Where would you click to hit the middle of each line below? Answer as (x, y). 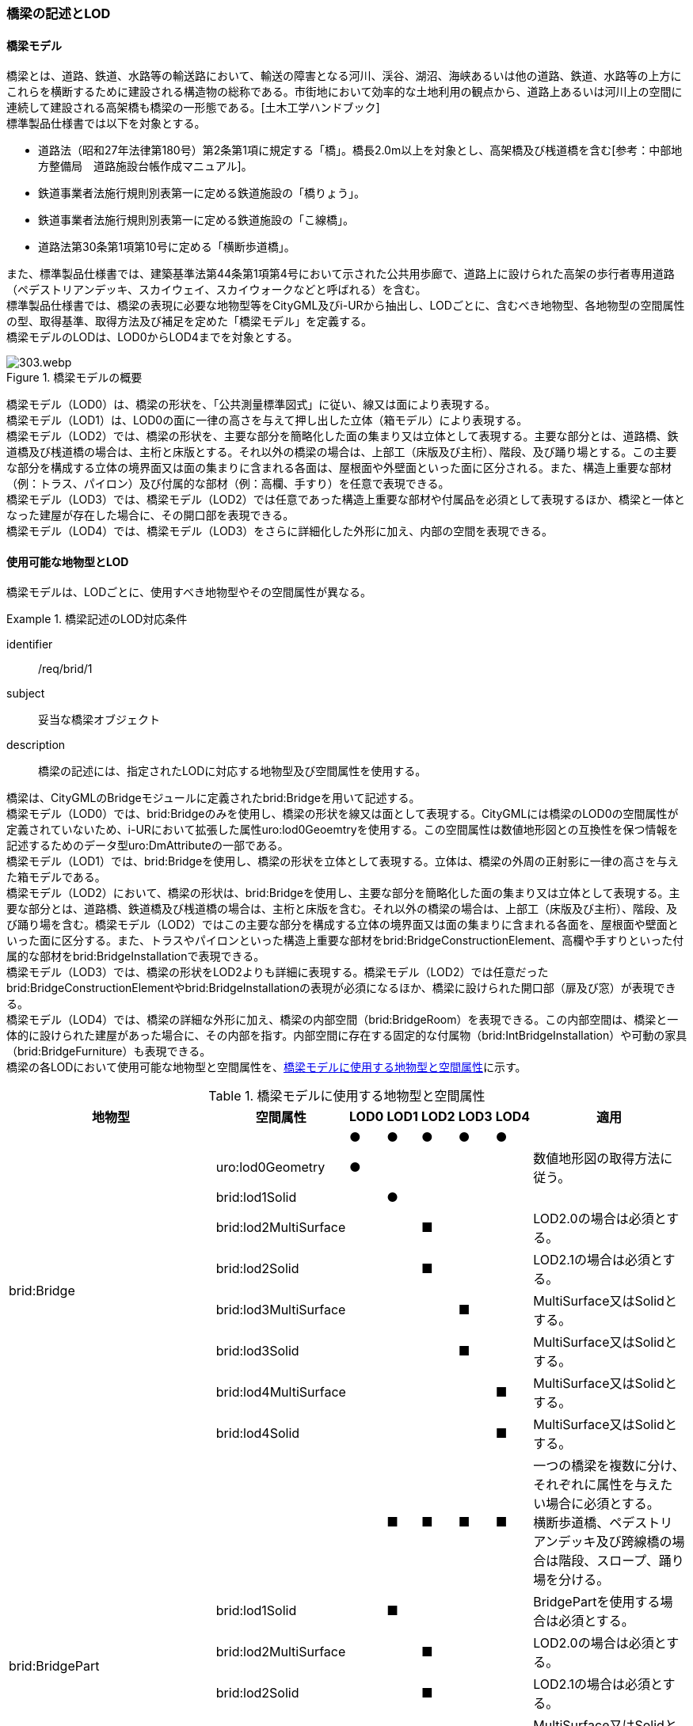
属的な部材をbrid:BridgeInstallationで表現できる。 (136, 956)
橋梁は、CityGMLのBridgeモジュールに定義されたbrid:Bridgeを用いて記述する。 (213, 798)
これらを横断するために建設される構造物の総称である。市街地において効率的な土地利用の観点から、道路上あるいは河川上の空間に (345, 92)
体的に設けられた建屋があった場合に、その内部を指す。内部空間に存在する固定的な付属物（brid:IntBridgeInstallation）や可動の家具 (347, 1036)
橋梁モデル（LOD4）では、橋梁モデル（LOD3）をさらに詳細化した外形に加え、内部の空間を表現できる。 (280, 531)
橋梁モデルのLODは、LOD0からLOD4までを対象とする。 (152, 337)
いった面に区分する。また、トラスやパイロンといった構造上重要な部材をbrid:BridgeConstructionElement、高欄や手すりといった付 (345, 941)
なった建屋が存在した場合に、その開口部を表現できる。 (150, 515)
